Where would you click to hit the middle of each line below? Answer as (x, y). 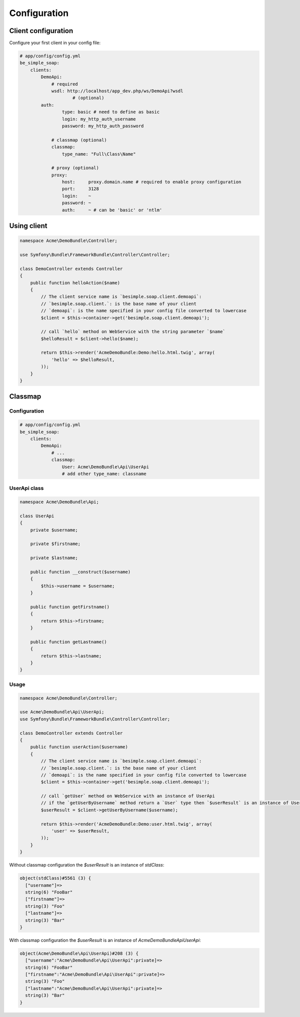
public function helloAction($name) (75, 283)
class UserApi (37, 516)
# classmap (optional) (79, 140)
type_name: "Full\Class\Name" (99, 154)
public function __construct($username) (80, 572)
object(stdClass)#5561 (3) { (55, 878)
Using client (28, 226)
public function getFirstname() (70, 607)
